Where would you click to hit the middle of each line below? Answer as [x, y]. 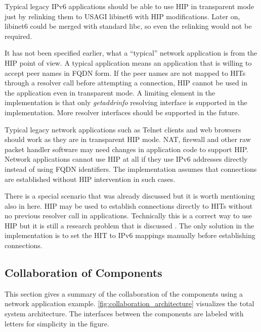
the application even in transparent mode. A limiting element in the [110, 92]
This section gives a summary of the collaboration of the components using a [124, 293]
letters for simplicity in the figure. [57, 323]
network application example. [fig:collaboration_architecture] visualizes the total [129, 303]
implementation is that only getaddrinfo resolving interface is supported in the [126, 102]
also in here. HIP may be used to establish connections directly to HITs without [129, 205]
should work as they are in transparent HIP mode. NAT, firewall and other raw [128, 139]
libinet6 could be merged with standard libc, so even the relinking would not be [128, 26]
